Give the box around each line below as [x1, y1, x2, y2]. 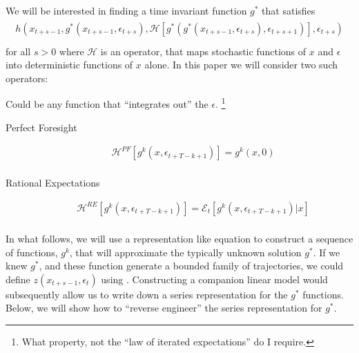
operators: [6, 70, 48, 85]
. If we [313, 245, 340, 259]
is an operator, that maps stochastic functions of [100, 44, 307, 58]
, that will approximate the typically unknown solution [69, 245, 302, 259]
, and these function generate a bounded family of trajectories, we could [39, 258, 344, 273]
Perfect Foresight [6, 120, 77, 134]
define [6, 271, 30, 286]
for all [6, 44, 31, 58]
